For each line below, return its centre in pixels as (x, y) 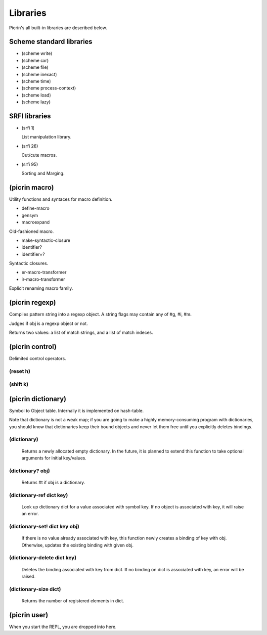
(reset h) (20, 371)
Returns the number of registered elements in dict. (73, 600)
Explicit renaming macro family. (41, 288)
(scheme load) (36, 95)
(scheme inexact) (39, 74)
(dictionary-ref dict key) (39, 495)
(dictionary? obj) (30, 471)
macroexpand (36, 222)
